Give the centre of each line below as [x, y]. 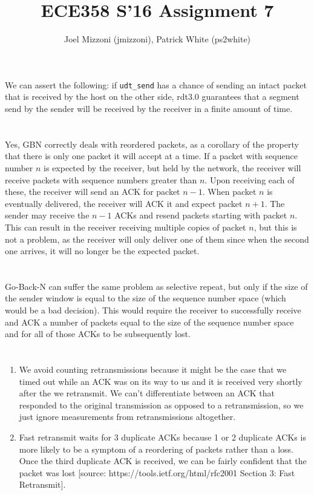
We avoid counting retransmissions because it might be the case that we [153, 369]
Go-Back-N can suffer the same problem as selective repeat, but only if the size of [156, 286]
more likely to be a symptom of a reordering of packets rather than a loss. [156, 449]
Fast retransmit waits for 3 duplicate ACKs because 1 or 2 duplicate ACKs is [162, 437]
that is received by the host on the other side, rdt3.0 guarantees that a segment [152, 97]
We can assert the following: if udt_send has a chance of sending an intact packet [156, 84]
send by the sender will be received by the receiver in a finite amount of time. [149, 108]
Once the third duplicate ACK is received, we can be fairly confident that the [163, 461]
